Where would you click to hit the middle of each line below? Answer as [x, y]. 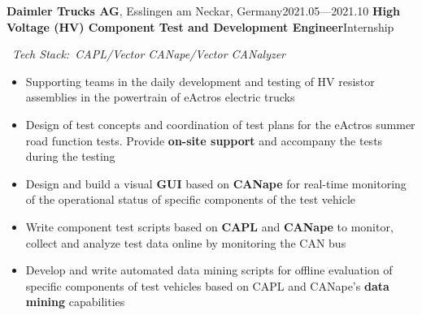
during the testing [70, 156]
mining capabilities [75, 302]
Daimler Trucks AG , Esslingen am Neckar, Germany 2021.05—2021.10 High [203, 11]
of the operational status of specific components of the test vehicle [191, 199]
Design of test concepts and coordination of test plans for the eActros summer [220, 124]
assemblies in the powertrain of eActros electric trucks [160, 97]
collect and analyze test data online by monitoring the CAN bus [186, 242]
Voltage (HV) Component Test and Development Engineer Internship [200, 26]
